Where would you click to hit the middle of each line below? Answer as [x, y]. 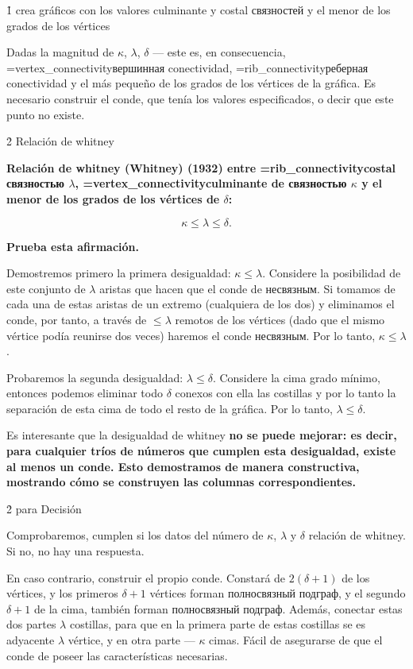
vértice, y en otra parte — [131, 640]
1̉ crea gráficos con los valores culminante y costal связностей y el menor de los [199, 10]
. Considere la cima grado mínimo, [296, 377]
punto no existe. [46, 114]
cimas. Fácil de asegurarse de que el [296, 640]
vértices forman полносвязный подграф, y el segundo [278, 593]
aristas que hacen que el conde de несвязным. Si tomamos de [247, 288]
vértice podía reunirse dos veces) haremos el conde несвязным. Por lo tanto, [191, 335]
